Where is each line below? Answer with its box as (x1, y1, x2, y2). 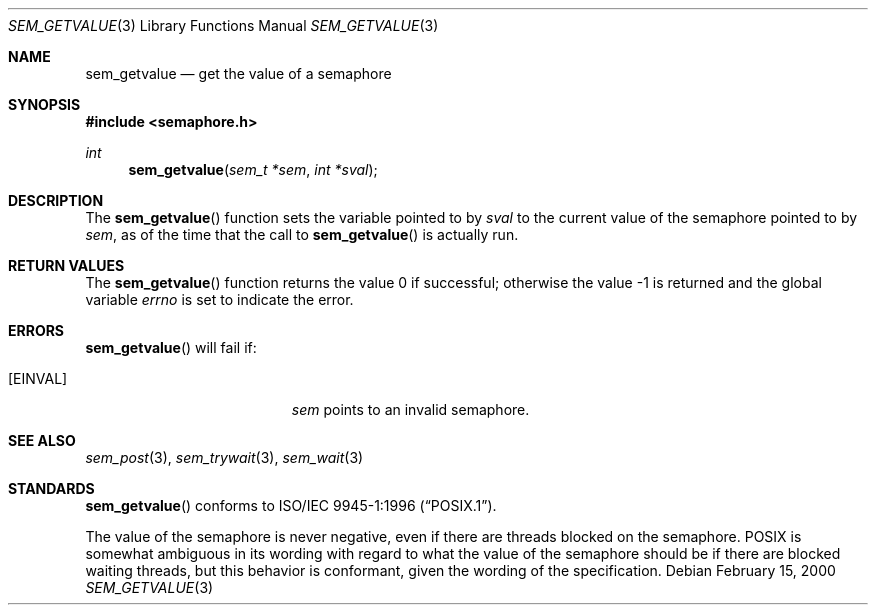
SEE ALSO (8, 432, 76, 449)
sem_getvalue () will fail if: (85, 339, 257, 356)
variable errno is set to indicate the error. (85, 291, 354, 308)
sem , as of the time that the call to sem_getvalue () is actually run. (85, 226, 519, 243)
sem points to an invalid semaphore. (291, 401, 530, 418)
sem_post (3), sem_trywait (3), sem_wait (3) (85, 449, 364, 466)
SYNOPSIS (8, 96, 81, 113)
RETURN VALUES (8, 257, 125, 274)
